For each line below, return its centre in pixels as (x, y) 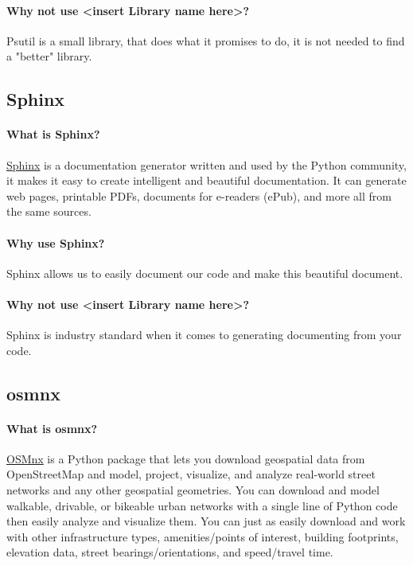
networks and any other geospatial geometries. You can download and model (193, 490)
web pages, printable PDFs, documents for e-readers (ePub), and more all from (199, 195)
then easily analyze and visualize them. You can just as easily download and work (206, 521)
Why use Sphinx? (56, 242)
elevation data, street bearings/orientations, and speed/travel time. (170, 552)
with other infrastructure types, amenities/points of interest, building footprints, (203, 536)
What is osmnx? (52, 428)
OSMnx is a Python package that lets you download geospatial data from (186, 458)
